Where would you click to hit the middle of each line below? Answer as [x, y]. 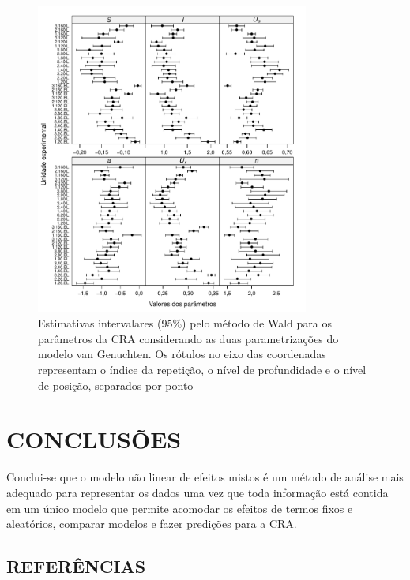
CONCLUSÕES [94, 439]
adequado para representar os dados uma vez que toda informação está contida [197, 492]
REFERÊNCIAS [76, 566]
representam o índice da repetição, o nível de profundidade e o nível [202, 370]
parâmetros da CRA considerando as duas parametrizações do [188, 338]
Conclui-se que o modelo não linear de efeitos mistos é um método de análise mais [205, 477]
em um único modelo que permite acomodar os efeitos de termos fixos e [180, 508]
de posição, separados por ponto [116, 385]
